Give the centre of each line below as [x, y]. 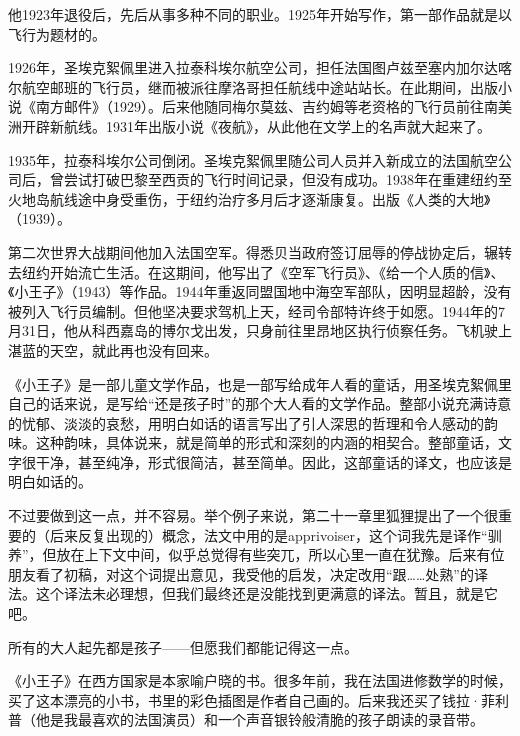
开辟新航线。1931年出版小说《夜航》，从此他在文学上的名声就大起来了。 [256, 125]
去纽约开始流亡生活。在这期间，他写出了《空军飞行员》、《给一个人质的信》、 [256, 271]
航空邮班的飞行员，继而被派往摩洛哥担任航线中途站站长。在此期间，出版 [259, 86]
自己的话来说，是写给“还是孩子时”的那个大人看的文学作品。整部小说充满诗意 [260, 403]
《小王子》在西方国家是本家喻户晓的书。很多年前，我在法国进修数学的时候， [260, 680]
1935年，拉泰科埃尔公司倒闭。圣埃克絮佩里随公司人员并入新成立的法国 [239, 159]
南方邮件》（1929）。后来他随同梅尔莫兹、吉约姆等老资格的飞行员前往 [259, 106]
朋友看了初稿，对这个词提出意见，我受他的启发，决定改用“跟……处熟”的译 [248, 573]
